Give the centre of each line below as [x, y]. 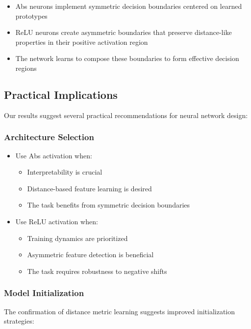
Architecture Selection [49, 137]
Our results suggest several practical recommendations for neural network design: [126, 115]
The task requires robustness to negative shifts [97, 271]
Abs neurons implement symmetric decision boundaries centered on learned [129, 6]
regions [26, 68]
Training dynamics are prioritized [77, 238]
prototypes [31, 15]
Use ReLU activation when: [57, 221]
